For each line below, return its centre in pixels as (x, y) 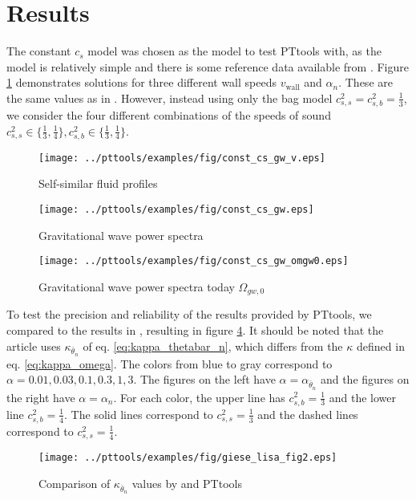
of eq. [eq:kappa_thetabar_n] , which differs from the (213, 346)
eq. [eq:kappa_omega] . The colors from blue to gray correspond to (170, 363)
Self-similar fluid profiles (98, 183)
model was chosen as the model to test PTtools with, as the (234, 51)
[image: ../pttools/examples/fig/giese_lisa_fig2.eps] (188, 458)
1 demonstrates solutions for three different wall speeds (141, 82)
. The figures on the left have (204, 379)
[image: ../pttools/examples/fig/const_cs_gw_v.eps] (182, 158)
